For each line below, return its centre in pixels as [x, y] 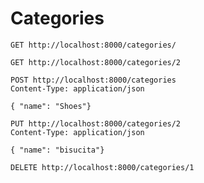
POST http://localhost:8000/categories [93, 80]
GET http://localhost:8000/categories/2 [96, 62]
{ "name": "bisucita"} [57, 150]
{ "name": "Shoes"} [51, 106]
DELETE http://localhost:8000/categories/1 [102, 167]
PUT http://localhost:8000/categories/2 [96, 123]
